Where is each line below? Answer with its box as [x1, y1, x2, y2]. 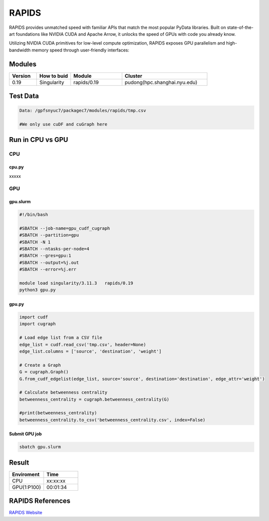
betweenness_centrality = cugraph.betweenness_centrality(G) [19, 397, 170, 402]
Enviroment [12, 471, 40, 477]
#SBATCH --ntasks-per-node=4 [19, 246, 90, 252]
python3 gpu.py [19, 287, 56, 293]
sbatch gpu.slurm [19, 444, 61, 450]
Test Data [9, 92, 39, 100]
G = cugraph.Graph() [19, 369, 69, 375]
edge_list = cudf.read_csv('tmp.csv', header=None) [19, 342, 147, 347]
